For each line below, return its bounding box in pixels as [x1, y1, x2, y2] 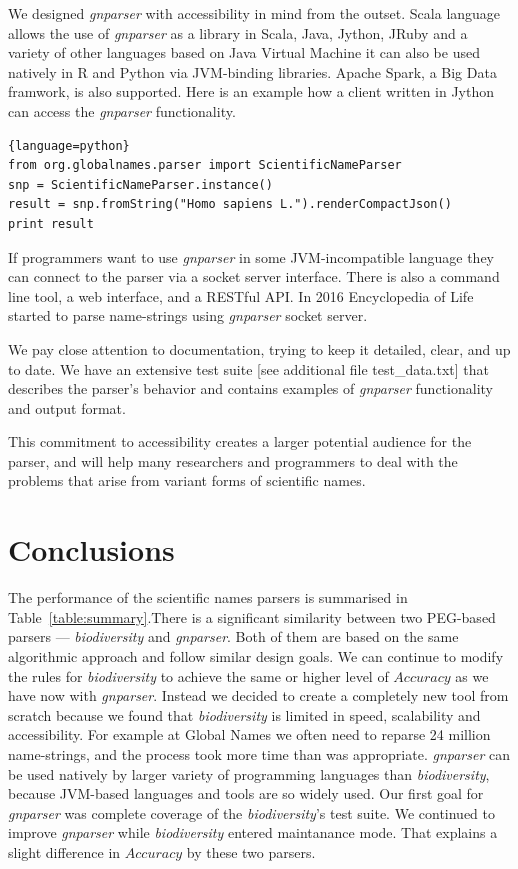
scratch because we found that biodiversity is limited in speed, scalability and [8, 704, 481, 725]
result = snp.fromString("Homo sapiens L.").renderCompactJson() [8, 197, 452, 212]
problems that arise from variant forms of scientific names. [8, 470, 366, 491]
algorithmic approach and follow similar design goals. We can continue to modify [8, 645, 504, 666]
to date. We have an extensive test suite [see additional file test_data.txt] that [8, 358, 490, 379]
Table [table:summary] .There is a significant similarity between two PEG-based [8, 606, 496, 627]
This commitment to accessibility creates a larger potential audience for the [8, 431, 472, 452]
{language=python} [8, 138, 130, 153]
